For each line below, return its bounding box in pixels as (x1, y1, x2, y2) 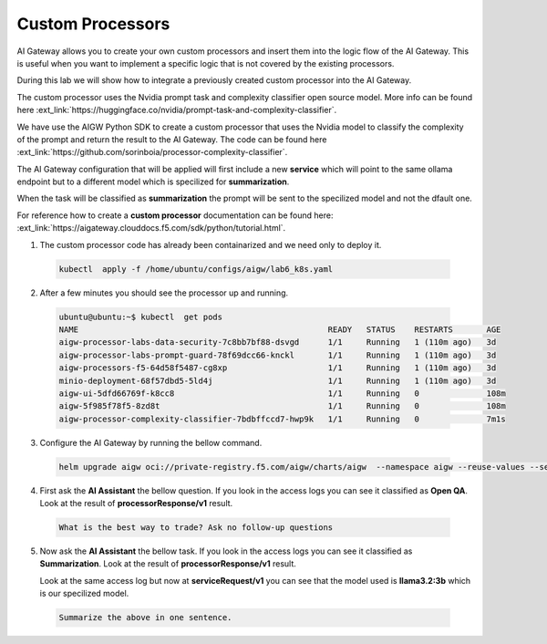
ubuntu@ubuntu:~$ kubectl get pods (58, 311, 223, 322)
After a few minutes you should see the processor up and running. (39, 287, 289, 298)
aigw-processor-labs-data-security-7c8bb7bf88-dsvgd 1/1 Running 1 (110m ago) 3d (58, 338, 497, 348)
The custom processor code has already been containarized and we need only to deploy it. (39, 239, 382, 250)
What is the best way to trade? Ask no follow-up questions (58, 523, 334, 533)
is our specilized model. (39, 588, 129, 599)
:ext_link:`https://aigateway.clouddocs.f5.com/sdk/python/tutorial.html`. (16, 223, 286, 234)
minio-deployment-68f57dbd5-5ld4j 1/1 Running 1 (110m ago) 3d (58, 375, 497, 386)
